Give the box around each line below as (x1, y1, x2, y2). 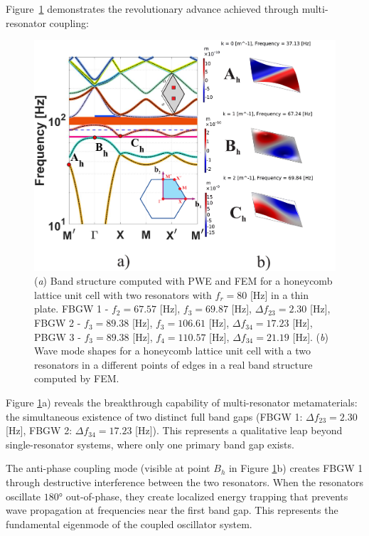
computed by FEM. (34, 371, 119, 386)
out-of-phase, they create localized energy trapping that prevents (65, 488, 348, 503)
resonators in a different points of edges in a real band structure (34, 357, 313, 372)
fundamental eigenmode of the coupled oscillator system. (6, 516, 252, 531)
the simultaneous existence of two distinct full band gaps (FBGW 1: (6, 409, 303, 424)
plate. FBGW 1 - (34, 301, 109, 316)
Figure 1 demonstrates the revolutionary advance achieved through (6, 1, 299, 16)
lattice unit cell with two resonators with (34, 287, 212, 302)
